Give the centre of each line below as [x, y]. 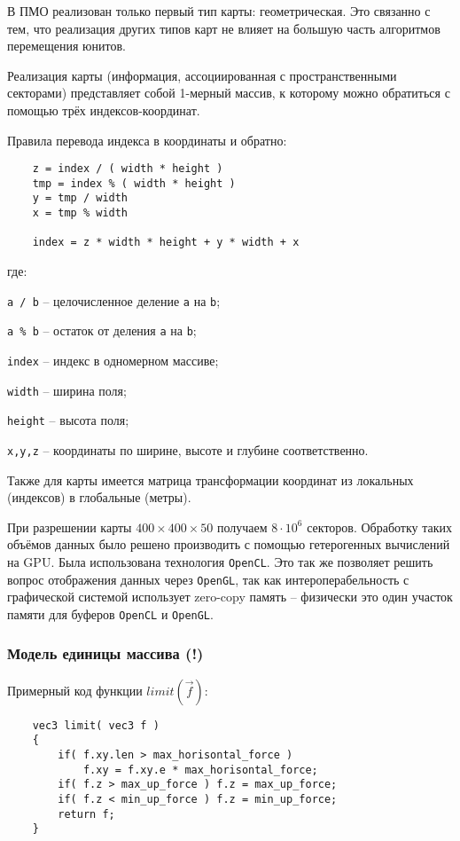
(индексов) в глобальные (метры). [99, 497]
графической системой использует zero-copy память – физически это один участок [230, 597]
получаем [242, 527]
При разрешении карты [70, 527]
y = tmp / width [80, 198]
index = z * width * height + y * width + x [166, 243]
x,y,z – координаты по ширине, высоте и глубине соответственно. [188, 449]
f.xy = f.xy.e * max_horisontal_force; [200, 770]
